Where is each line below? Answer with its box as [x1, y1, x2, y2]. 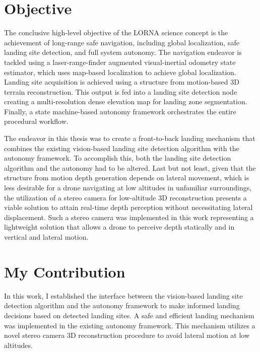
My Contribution [4, 261, 125, 281]
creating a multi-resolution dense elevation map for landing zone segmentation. [4, 96, 247, 107]
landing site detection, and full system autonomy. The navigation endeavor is [4, 47, 242, 57]
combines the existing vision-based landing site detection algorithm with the [4, 143, 239, 153]
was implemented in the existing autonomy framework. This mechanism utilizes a [4, 320, 255, 330]
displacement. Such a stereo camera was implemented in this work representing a [4, 212, 254, 222]
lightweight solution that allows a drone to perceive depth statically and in [4, 222, 235, 232]
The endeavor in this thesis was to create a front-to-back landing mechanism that [4, 133, 255, 144]
